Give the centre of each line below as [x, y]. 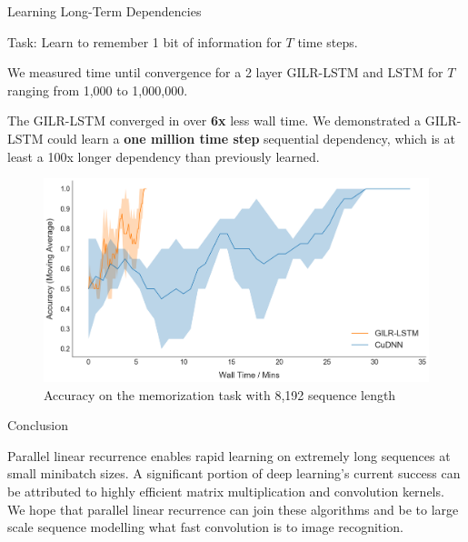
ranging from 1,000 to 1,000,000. [98, 90]
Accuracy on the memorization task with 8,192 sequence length [220, 394]
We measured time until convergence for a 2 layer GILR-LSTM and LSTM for [225, 72]
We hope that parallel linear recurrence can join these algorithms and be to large [233, 509]
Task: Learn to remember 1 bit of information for [144, 41]
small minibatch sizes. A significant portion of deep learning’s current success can [234, 473]
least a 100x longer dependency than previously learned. [164, 156]
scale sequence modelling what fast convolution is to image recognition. [205, 527]
